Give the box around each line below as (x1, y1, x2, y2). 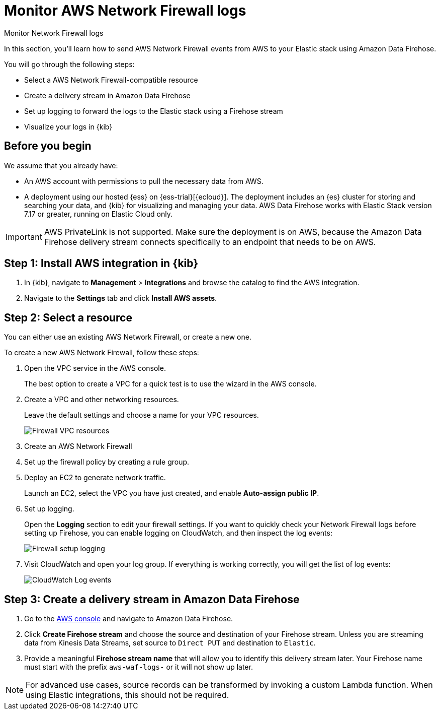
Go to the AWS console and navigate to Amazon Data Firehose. (24, 614, 233, 623)
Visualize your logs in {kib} (24, 122, 113, 131)
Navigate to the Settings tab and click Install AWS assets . (24, 294, 217, 303)
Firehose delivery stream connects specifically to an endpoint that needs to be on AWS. (44, 236, 376, 247)
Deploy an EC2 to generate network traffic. (24, 473, 166, 482)
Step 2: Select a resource (4, 311, 132, 324)
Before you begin (4, 140, 92, 153)
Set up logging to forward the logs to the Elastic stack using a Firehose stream (24, 106, 283, 115)
